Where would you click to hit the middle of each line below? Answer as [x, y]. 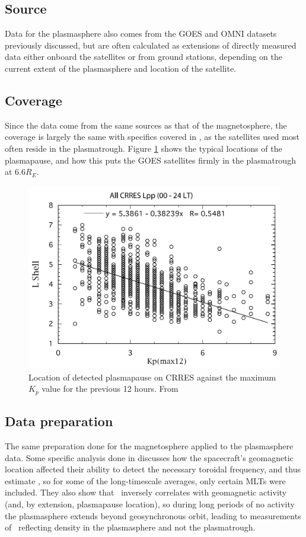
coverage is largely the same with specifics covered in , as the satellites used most [152, 137]
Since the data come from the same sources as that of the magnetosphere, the [146, 125]
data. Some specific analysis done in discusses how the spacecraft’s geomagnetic [149, 457]
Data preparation [59, 421]
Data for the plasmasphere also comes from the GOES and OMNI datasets [141, 33]
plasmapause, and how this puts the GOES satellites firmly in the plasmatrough [150, 160]
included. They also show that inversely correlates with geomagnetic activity [146, 492]
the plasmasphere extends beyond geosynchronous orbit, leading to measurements [153, 515]
